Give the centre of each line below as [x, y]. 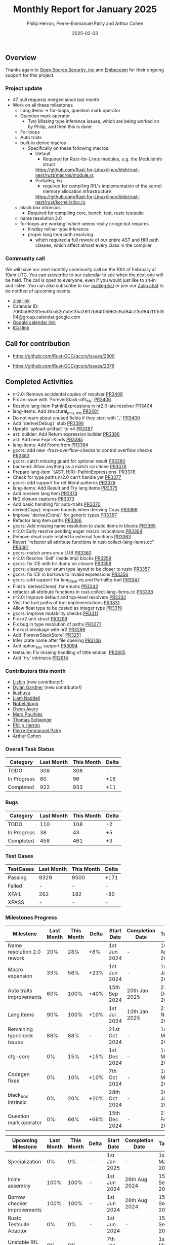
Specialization [25, 1162]
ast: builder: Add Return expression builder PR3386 [66, 434]
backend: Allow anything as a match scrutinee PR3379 [69, 467]
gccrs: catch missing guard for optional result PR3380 [69, 461]
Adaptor [17, 1231]
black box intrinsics [40, 207]
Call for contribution [38, 344]
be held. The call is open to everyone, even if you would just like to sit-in [80, 280]
